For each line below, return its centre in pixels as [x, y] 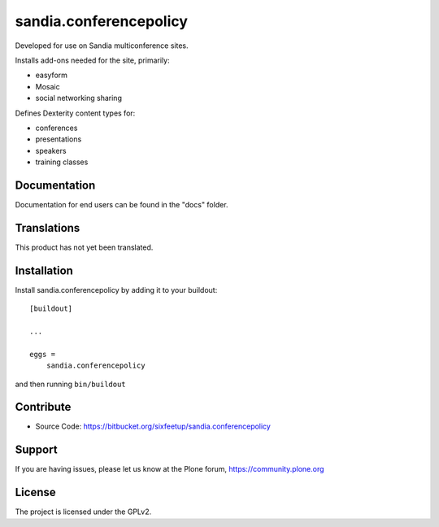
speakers [51, 150]
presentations [59, 139]
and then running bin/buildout [70, 384]
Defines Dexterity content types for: [75, 113]
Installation [44, 270]
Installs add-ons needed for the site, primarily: [92, 60]
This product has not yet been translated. [84, 247]
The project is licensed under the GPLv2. [83, 512]
